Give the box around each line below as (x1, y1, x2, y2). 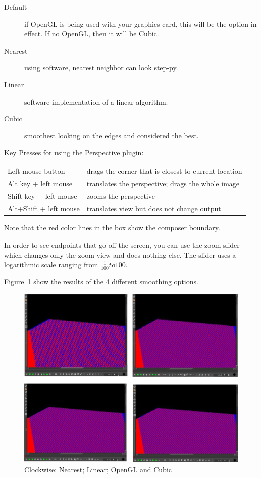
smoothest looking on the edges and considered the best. (24, 130, 199, 140)
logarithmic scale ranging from (4, 259, 98, 270)
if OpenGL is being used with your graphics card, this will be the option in (24, 18, 257, 29)
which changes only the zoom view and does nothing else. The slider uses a (4, 249, 236, 260)
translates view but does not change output (86, 203, 221, 214)
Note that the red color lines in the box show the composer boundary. (4, 222, 220, 233)
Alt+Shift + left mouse (8, 203, 80, 214)
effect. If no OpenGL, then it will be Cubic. (24, 28, 159, 39)
